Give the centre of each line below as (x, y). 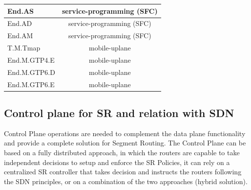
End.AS (21, 11)
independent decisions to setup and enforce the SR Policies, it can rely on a (117, 162)
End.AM (20, 36)
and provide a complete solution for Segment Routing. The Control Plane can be (125, 143)
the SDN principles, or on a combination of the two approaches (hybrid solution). (126, 181)
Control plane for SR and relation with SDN (119, 113)
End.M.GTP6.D (31, 72)
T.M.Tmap (24, 48)
